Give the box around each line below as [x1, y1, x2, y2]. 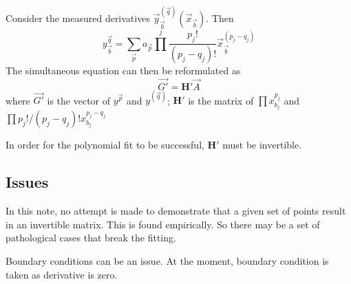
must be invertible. [222, 138, 302, 152]
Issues [6, 171, 49, 193]
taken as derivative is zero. [6, 267, 118, 281]
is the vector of [47, 93, 111, 107]
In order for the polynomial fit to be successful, [6, 138, 204, 152]
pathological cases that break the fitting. [6, 230, 176, 245]
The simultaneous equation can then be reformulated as [6, 63, 241, 78]
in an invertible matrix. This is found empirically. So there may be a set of [6, 217, 320, 231]
